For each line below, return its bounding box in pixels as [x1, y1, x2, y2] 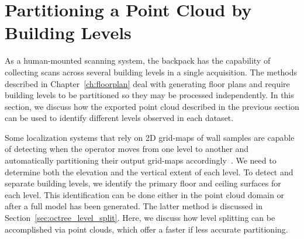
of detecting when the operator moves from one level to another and [5, 143, 249, 155]
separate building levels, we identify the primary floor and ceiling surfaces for [5, 177, 281, 189]
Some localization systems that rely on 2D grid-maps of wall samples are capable [5, 131, 295, 143]
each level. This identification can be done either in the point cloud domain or [5, 188, 285, 200]
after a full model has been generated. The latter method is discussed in [5, 200, 263, 212]
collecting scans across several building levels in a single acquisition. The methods [5, 65, 298, 78]
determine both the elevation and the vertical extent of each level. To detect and [5, 165, 293, 178]
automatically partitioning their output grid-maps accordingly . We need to [5, 154, 277, 167]
